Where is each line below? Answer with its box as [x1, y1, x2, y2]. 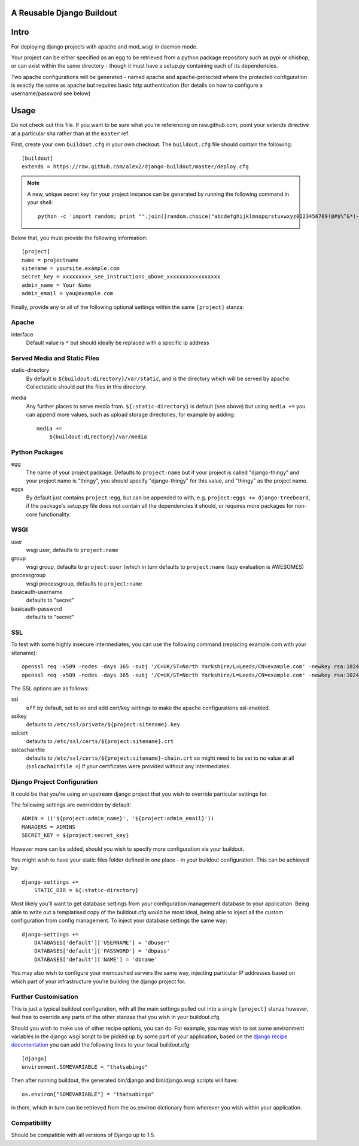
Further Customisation [11, 993, 78, 1001]
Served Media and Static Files [11, 354, 100, 362]
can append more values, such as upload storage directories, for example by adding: [26, 411, 236, 419]
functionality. [38, 511, 71, 518]
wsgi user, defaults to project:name [26, 547, 119, 554]
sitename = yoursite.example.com [22, 265, 120, 272]
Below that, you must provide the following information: [11, 234, 148, 241]
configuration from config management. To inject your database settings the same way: [11, 917, 227, 924]
